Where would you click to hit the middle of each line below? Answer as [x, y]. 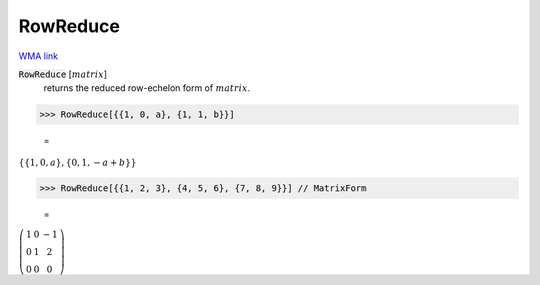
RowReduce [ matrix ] [63, 74]
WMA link [38, 56]
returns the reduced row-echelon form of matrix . [147, 88]
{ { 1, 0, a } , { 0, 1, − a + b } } [77, 162]
